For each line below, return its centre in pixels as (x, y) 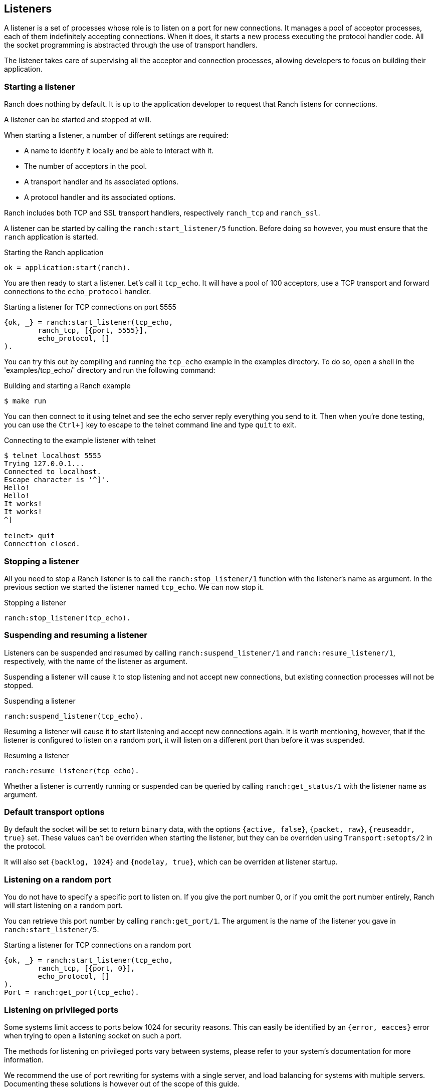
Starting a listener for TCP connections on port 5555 (90, 307)
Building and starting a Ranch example (67, 386)
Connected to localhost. (53, 472)
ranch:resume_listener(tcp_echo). (72, 771)
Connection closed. (42, 544)
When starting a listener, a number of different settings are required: (117, 135)
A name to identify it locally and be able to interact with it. (119, 151)
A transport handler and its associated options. (101, 182)
